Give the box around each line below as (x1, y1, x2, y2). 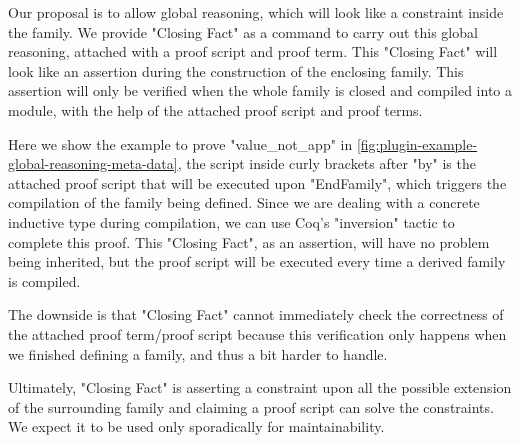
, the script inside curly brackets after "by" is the (177, 153, 476, 174)
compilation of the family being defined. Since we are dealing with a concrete (8, 192, 480, 213)
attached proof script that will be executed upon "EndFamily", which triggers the (8, 172, 507, 193)
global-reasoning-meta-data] (8, 153, 178, 174)
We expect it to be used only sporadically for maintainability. (8, 416, 385, 437)
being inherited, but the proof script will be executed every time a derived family (8, 251, 506, 272)
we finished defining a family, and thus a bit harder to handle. (8, 343, 388, 364)
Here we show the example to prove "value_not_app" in (8, 133, 353, 154)
